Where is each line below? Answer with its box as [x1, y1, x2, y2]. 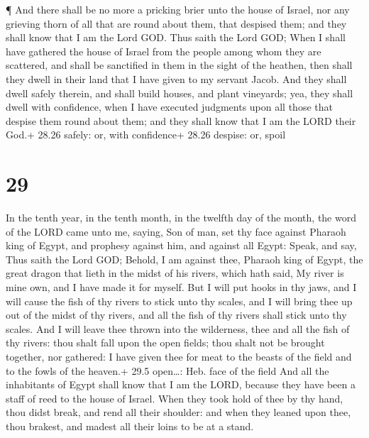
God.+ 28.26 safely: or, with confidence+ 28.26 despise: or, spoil [6, 127, 286, 142]
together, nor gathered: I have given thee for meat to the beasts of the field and [6, 349, 352, 363]
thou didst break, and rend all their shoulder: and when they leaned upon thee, [6, 405, 351, 420]
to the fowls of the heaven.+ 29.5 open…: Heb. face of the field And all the [6, 363, 329, 378]
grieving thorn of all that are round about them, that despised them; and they [6, 16, 347, 31]
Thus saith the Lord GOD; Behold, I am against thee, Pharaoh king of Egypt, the [6, 251, 363, 266]
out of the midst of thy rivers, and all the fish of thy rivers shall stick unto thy [6, 307, 347, 322]
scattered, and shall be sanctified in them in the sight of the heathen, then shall [6, 58, 353, 72]
